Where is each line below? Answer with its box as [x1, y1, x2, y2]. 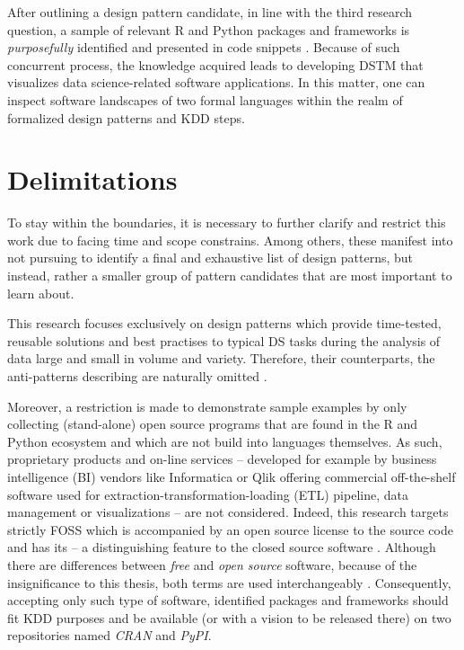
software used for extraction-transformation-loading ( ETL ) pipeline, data [7, 485, 408, 503]
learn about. [7, 283, 74, 302]
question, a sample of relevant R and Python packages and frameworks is [7, 20, 410, 39]
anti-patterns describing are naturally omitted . [7, 367, 267, 386]
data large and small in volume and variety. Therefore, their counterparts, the [7, 349, 435, 368]
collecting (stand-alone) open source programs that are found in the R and [7, 414, 418, 433]
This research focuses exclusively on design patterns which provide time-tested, [7, 314, 442, 333]
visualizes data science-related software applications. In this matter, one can [7, 73, 425, 92]
